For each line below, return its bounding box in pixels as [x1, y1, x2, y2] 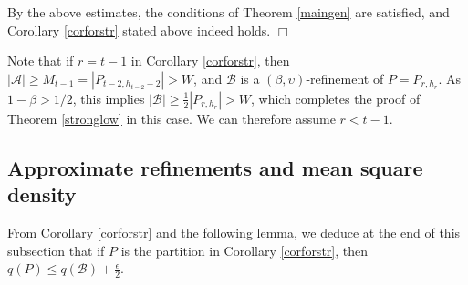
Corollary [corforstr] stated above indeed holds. [7, 20, 271, 39]
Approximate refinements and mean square [7, 153, 423, 181]
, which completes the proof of [250, 88, 421, 107]
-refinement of [306, 68, 384, 87]
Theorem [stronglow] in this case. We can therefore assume [7, 108, 336, 127]
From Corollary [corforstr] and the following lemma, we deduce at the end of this [7, 222, 461, 241]
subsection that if [7, 240, 105, 260]
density [7, 180, 77, 209]
